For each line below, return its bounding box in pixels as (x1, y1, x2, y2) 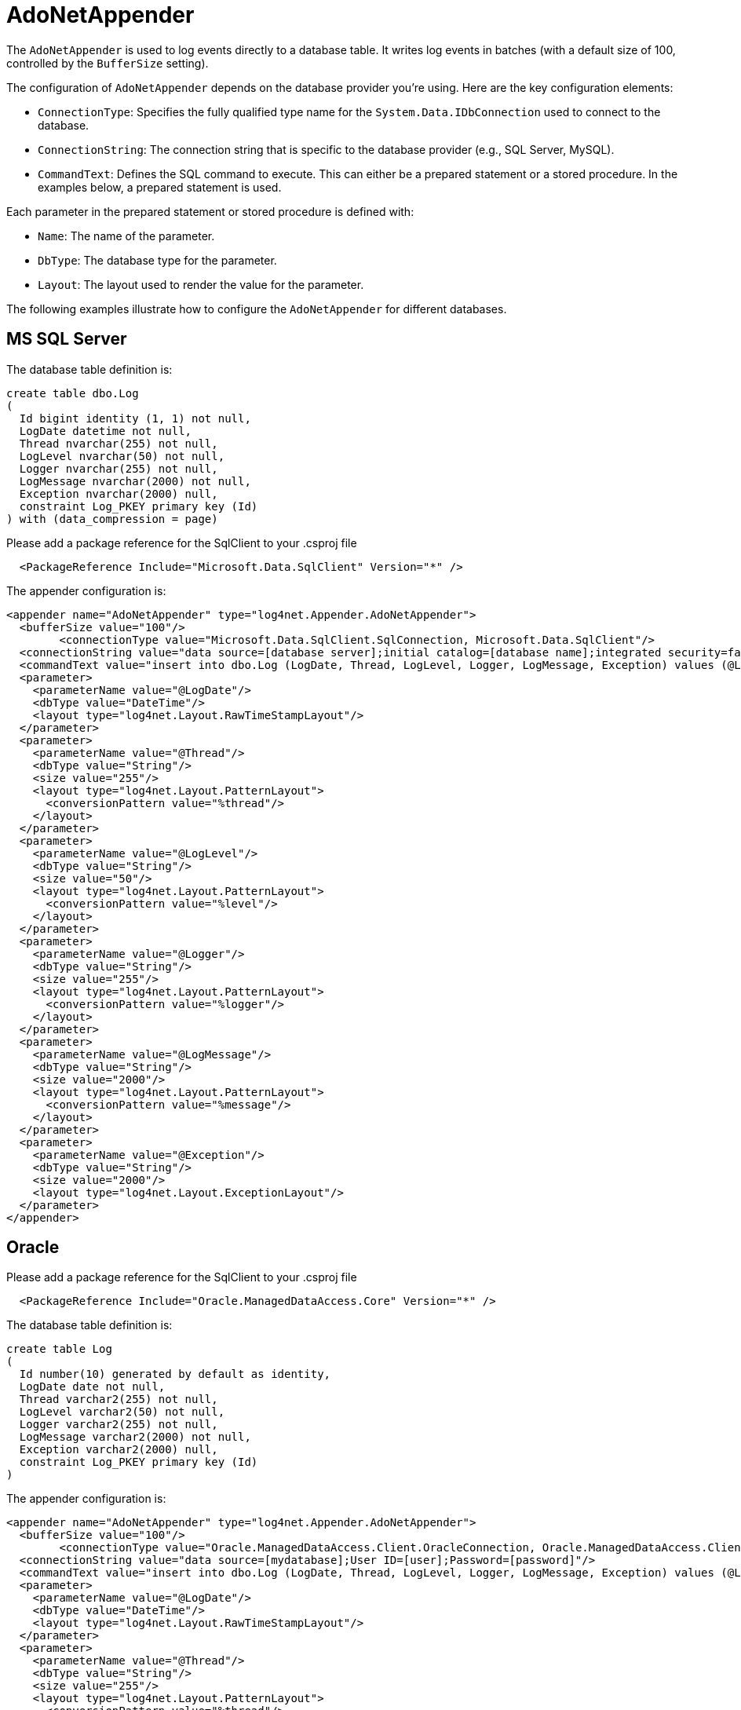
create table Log (6, 1343, 112, 1356)
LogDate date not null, (19, 1380, 166, 1394)
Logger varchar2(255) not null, (19, 1418, 218, 1431)
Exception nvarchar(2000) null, (19, 487, 218, 500)
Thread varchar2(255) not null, (19, 1393, 218, 1406)
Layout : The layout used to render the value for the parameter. (38, 277, 364, 291)
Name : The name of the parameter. (38, 228, 215, 243)
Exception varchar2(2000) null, (19, 1443, 218, 1456)
